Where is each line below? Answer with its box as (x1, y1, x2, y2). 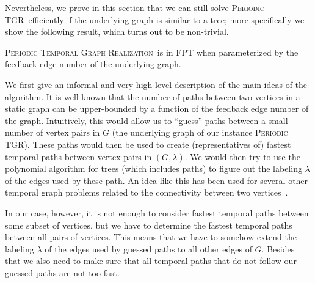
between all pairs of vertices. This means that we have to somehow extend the (5, 230, 297, 243)
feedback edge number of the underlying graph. (5, 57, 181, 70)
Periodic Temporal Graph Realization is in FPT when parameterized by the (5, 45, 299, 58)
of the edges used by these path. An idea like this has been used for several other (5, 174, 308, 186)
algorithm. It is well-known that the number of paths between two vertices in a (5, 90, 300, 103)
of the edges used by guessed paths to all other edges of (45, 242, 252, 255)
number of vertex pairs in (5, 126, 100, 139)
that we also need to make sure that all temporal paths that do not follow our (5, 254, 297, 267)
